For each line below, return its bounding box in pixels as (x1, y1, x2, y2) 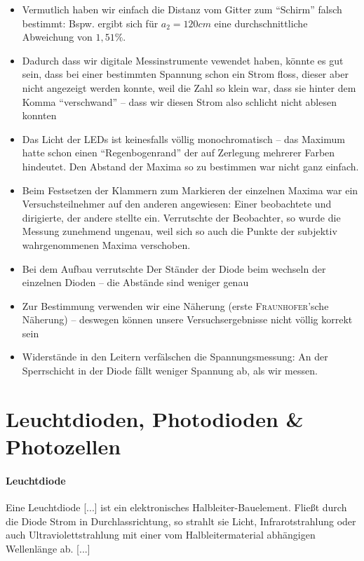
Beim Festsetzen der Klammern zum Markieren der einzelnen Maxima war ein (22, 182, 358, 197)
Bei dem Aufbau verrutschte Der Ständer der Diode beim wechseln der (22, 261, 326, 276)
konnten (22, 108, 57, 123)
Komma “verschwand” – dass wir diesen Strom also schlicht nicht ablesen (22, 94, 337, 109)
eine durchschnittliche (214, 15, 308, 30)
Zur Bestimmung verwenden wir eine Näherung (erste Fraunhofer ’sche (22, 298, 329, 313)
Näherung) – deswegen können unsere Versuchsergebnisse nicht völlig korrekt (22, 312, 353, 327)
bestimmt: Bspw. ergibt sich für (22, 15, 159, 30)
